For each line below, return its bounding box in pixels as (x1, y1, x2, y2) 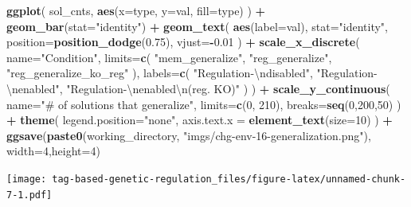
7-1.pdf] (6, 189, 53, 201)
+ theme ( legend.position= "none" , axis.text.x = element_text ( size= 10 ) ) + (6, 111, 393, 128)
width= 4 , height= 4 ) (6, 143, 100, 159)
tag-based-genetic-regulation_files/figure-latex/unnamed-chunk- (52, 173, 406, 185)
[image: (6, 173, 47, 185)
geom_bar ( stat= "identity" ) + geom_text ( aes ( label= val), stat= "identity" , (6, 18, 389, 34)
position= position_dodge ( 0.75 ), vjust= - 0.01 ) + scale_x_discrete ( (6, 33, 360, 50)
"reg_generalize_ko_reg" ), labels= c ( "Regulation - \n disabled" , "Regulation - (6, 64, 378, 81)
